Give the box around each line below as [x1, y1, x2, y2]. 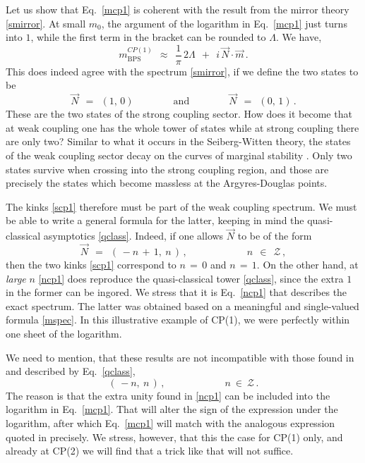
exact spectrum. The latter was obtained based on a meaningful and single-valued [6, 298, 359, 313]
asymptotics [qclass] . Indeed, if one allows [43, 228, 224, 243]
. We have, [275, 30, 322, 44]
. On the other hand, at [256, 257, 359, 272]
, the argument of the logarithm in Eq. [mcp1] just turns [101, 16, 347, 30]
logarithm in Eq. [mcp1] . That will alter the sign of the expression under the [6, 402, 338, 416]
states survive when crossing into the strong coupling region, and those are [6, 161, 329, 176]
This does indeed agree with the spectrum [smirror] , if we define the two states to [6, 63, 359, 78]
